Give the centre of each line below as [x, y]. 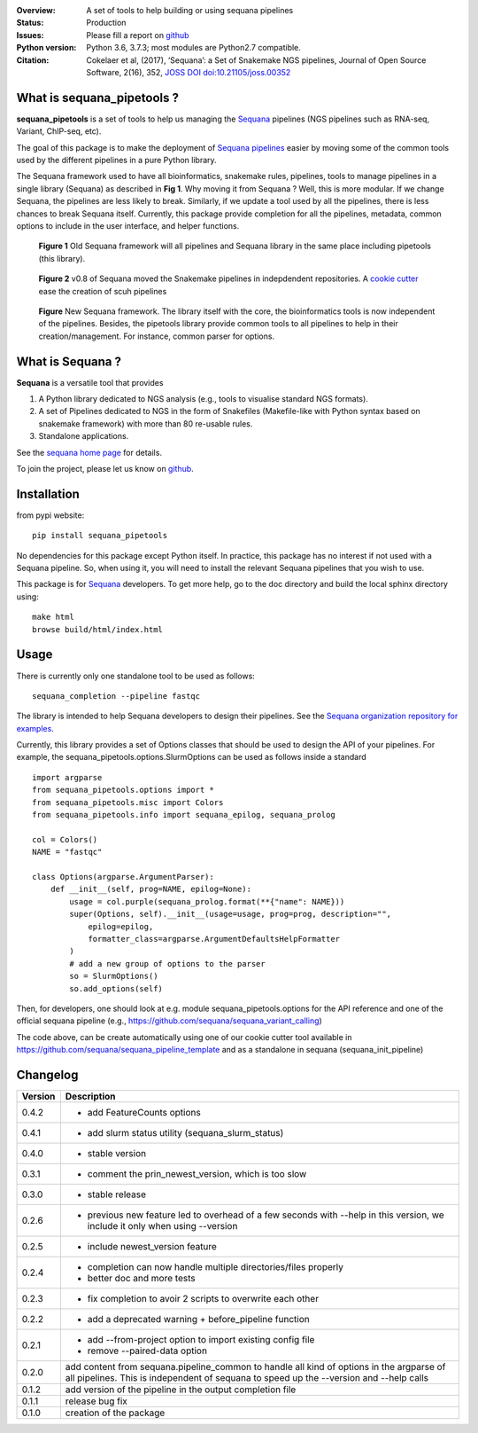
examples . [35, 728]
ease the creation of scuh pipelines [103, 291]
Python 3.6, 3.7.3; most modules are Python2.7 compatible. [193, 48]
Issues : [30, 35]
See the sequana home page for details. [89, 452]
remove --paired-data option [147, 1351]
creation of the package [115, 1413]
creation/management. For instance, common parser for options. [156, 336]
